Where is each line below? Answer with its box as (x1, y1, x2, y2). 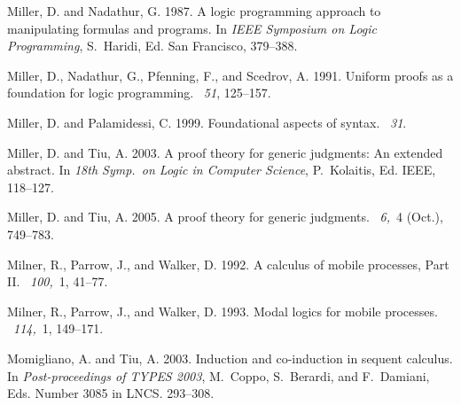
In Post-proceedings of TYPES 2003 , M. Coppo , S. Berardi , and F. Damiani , (7, 366, 430, 385)
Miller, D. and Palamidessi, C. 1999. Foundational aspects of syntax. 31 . (7, 113, 407, 131)
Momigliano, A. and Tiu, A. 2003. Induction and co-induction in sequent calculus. (7, 348, 453, 367)
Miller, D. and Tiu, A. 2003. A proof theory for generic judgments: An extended (7, 143, 443, 161)
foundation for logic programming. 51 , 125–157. (7, 83, 271, 102)
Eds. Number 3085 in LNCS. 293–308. (7, 384, 215, 402)
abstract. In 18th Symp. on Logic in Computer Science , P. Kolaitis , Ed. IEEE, (7, 160, 436, 179)
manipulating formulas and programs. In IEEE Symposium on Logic (7, 19, 378, 37)
